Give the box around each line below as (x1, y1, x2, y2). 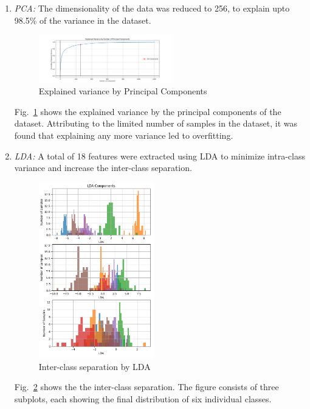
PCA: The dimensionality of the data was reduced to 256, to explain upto (14, 2, 290, 14)
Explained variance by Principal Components (38, 85, 207, 97)
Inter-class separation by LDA (38, 360, 151, 372)
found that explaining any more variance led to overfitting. (14, 129, 233, 142)
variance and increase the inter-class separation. (14, 161, 192, 174)
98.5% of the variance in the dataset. (14, 13, 151, 26)
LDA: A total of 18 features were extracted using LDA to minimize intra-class (14, 149, 305, 162)
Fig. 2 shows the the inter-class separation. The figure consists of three (14, 380, 279, 393)
